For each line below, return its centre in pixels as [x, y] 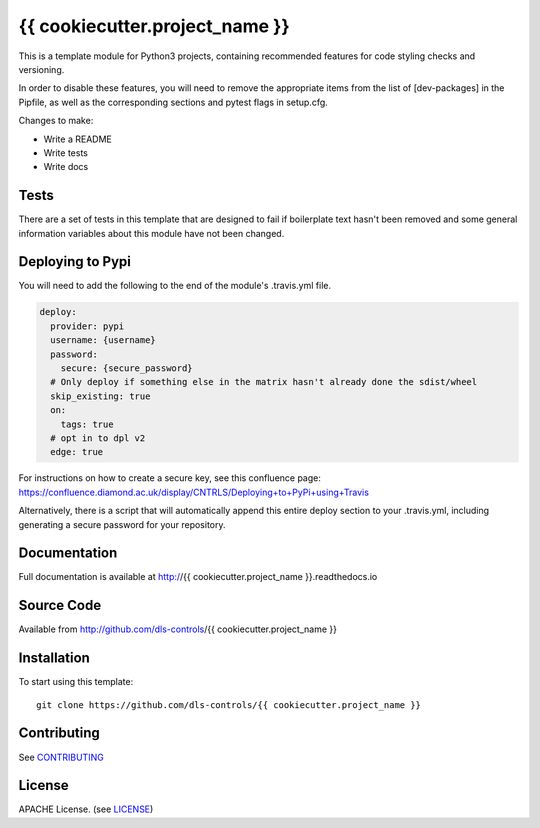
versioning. [41, 69]
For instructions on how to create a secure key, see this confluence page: [170, 478]
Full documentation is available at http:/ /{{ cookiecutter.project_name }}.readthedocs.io [198, 577]
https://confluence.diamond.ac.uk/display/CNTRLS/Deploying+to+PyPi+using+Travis [194, 492]
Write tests [66, 152]
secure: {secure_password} [127, 368]
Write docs [66, 167]
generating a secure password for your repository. [122, 524]
